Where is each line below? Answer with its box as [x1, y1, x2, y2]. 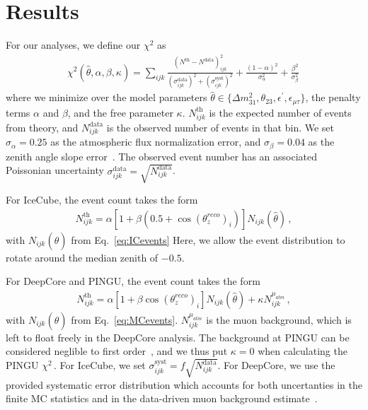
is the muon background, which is [206, 312, 352, 327]
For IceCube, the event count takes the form [6, 192, 198, 206]
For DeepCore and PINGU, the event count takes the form [6, 274, 260, 288]
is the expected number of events [209, 105, 352, 119]
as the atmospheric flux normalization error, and [50, 134, 261, 149]
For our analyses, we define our [6, 37, 141, 52]
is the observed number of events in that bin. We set [106, 119, 335, 134]
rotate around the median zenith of [6, 250, 159, 264]
